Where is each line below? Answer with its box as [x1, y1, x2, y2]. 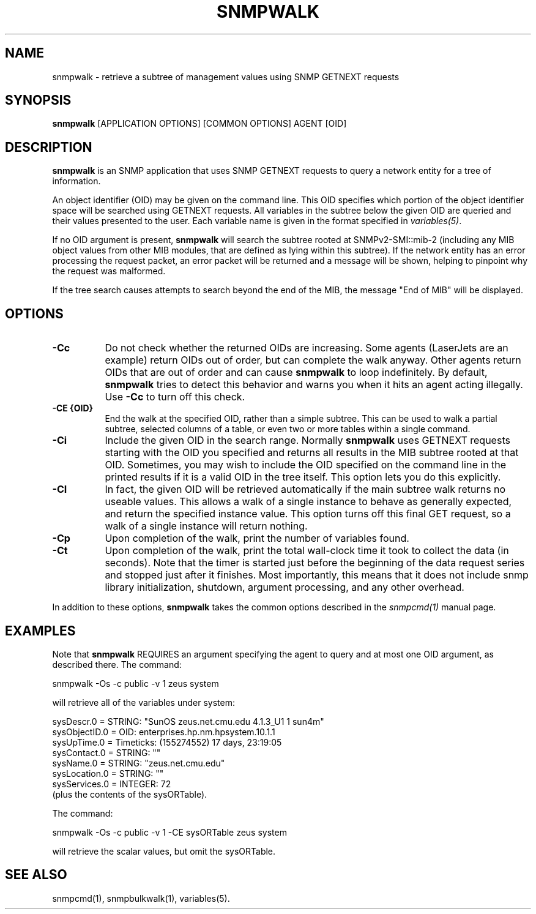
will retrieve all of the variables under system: [52, 697, 235, 708]
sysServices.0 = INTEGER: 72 [52, 778, 171, 789]
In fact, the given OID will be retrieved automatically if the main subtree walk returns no [105, 483, 506, 496]
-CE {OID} [52, 403, 94, 414]
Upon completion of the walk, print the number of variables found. [105, 532, 409, 545]
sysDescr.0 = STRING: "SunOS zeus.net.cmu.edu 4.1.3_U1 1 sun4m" [52, 716, 324, 727]
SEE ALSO [5, 867, 67, 883]
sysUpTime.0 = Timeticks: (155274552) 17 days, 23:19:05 [52, 736, 282, 747]
